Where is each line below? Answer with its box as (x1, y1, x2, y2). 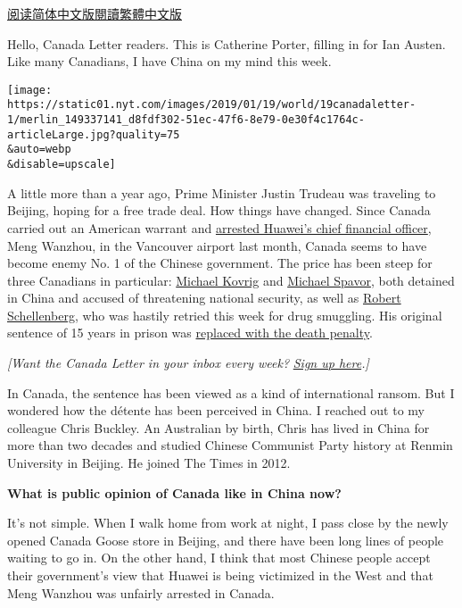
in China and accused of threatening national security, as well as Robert (7, 288, 401, 307)
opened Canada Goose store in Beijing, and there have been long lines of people (7, 530, 444, 549)
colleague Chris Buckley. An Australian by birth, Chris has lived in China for (7, 418, 430, 437)
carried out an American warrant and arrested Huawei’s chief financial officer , (7, 218, 432, 237)
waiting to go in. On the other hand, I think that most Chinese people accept (7, 548, 431, 567)
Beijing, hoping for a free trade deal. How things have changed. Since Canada (7, 201, 431, 220)
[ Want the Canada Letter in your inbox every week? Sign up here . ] (7, 354, 369, 372)
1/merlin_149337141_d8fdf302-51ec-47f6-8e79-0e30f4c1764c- (7, 113, 365, 127)
